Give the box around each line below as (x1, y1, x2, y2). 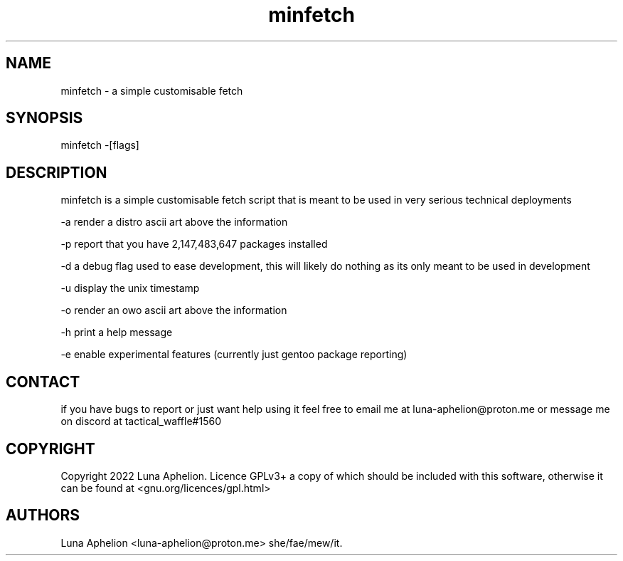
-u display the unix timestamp (60, 282, 200, 295)
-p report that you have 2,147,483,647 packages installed (60, 238, 328, 251)
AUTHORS (6, 506, 80, 525)
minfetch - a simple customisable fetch (60, 84, 243, 97)
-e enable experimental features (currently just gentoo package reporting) (60, 348, 408, 361)
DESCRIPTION (6, 163, 107, 182)
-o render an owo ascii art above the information (60, 304, 287, 317)
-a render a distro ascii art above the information (60, 216, 288, 229)
